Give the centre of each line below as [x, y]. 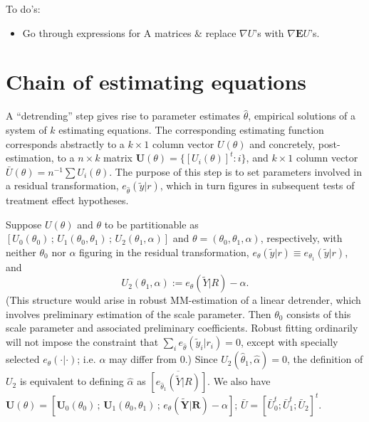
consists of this [319, 313]
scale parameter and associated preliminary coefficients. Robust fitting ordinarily [182, 328]
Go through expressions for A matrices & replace [129, 32]
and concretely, [282, 143]
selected [23, 359]
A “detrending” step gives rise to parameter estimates [123, 116]
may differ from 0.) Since [163, 359]
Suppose [24, 224]
